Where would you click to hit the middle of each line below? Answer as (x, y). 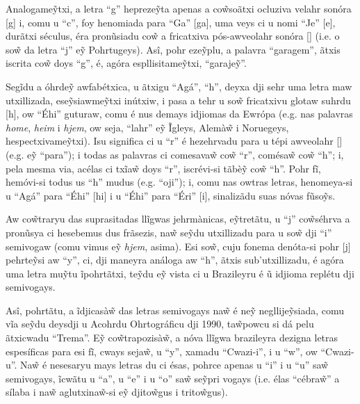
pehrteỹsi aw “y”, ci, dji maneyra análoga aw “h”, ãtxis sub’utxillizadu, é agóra (175, 260)
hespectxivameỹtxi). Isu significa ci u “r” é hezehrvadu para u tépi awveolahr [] (174, 141)
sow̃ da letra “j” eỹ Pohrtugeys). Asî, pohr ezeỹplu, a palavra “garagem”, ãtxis (173, 49)
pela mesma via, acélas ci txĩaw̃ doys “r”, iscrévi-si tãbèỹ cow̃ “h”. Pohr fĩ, (163, 168)
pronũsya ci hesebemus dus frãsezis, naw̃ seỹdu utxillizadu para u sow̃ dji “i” (169, 232)
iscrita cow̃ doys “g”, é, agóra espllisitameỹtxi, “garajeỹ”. (126, 63)
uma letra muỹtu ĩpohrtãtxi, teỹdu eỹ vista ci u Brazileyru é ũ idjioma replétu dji (180, 273)
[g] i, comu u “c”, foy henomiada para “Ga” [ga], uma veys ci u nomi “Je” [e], (171, 22)
